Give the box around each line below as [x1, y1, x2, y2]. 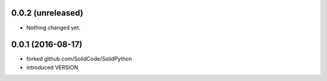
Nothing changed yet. [26, 24, 81, 31]
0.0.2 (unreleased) [11, 8, 84, 18]
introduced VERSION [26, 64, 79, 71]
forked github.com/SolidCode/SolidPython [26, 55, 133, 62]
